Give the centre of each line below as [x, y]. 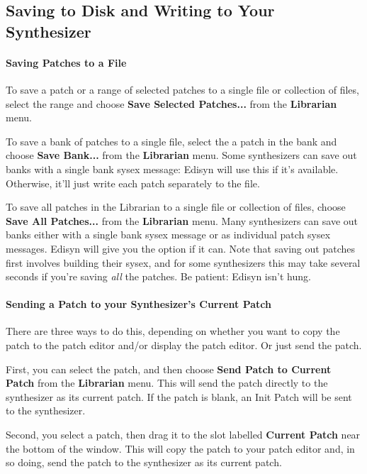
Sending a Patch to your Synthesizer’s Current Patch [139, 304]
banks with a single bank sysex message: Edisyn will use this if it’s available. [172, 169]
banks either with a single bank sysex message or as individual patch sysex [168, 235]
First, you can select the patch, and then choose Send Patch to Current [169, 369]
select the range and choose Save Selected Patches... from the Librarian [171, 103]
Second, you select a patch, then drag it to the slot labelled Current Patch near [183, 435]
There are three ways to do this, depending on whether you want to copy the [173, 331]
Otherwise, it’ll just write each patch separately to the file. [133, 183]
